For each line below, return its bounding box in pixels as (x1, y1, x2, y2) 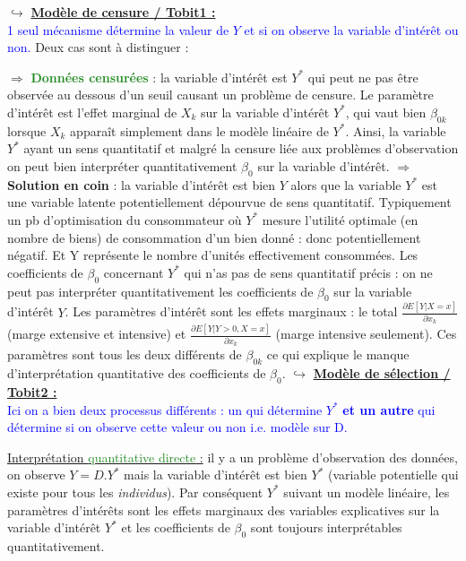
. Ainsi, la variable (345, 121, 446, 140)
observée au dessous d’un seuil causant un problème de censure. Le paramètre (7, 85, 434, 104)
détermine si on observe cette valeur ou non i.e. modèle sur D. (7, 418, 348, 436)
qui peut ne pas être (307, 67, 419, 86)
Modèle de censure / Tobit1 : (30, 3, 216, 21)
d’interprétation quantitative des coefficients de (7, 364, 266, 383)
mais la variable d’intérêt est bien (124, 465, 307, 484)
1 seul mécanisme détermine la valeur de (7, 20, 229, 39)
